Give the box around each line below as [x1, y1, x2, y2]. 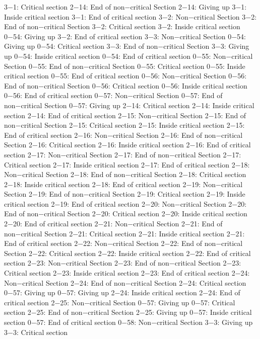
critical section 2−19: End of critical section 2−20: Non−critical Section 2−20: [4, 198, 247, 209]
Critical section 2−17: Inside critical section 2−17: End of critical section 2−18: [4, 159, 250, 169]
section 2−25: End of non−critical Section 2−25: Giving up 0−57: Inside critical [4, 307, 252, 317]
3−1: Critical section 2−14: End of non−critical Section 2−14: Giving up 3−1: [4, 2, 247, 12]
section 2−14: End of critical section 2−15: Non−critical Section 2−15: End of [4, 110, 246, 120]
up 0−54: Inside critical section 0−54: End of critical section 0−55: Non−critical [4, 50, 253, 61]
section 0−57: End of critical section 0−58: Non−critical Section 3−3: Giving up [4, 317, 253, 327]
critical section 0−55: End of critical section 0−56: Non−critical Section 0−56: [4, 70, 247, 81]
